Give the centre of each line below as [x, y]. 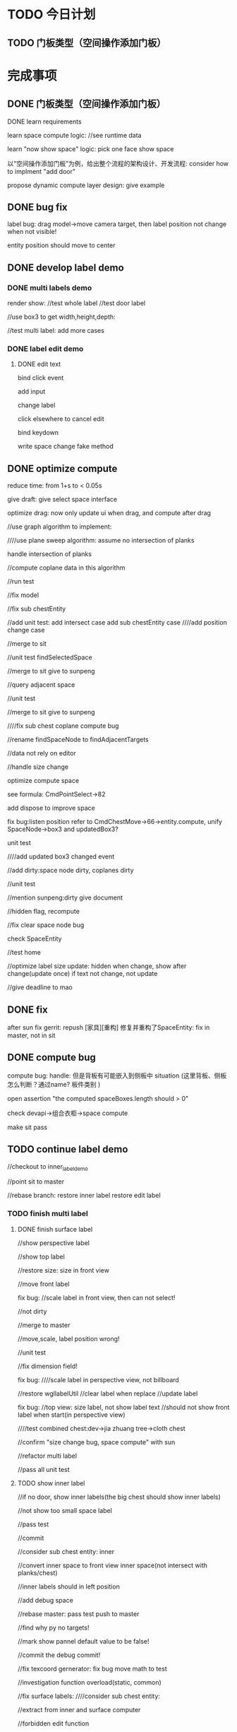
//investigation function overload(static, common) [90, 1682]
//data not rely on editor [42, 753]
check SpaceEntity [35, 939]
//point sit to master [36, 1182]
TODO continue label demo [68, 1149]
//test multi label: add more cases [56, 331]
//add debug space [45, 1600]
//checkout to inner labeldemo [48, 1167]
